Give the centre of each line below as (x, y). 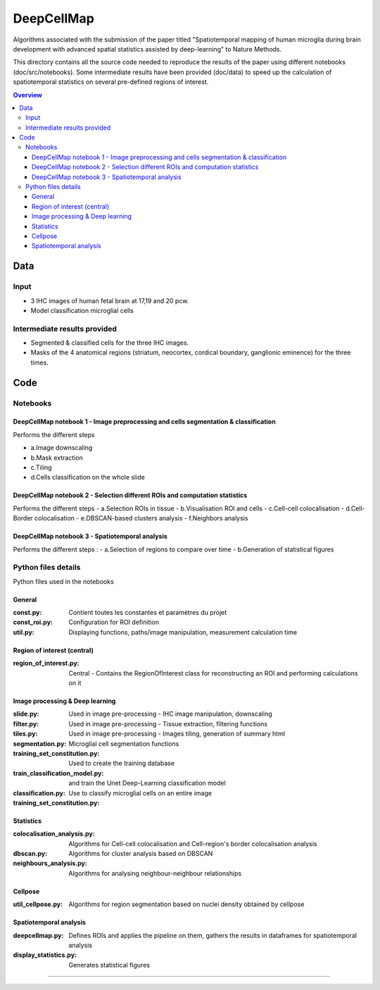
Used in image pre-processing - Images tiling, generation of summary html (177, 734)
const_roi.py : (33, 622)
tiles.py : (25, 734)
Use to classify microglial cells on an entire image (140, 793)
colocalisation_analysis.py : (54, 834)
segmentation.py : (40, 743)
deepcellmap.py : (38, 935)
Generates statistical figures (109, 965)
